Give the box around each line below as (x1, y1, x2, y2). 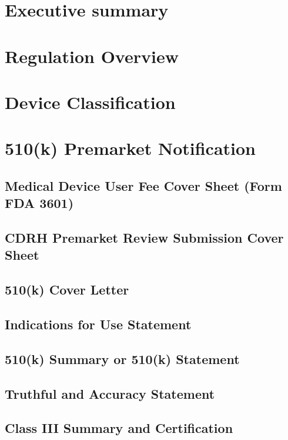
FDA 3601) (5, 194, 74, 212)
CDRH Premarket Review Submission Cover (5, 229, 284, 247)
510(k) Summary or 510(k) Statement (5, 349, 240, 368)
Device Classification (5, 90, 176, 114)
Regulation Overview (5, 44, 179, 68)
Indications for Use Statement (5, 315, 192, 333)
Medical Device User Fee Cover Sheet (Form (5, 176, 282, 194)
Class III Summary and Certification (5, 419, 233, 437)
